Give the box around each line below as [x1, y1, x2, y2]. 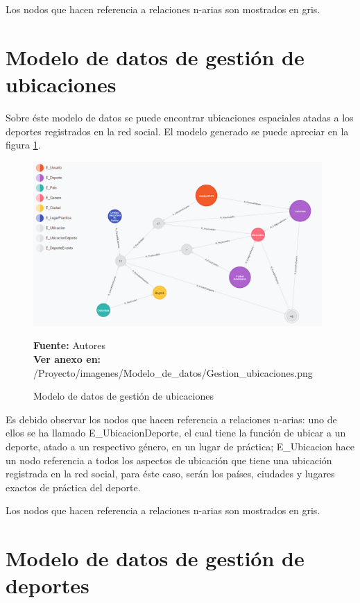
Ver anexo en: [33, 351, 101, 366]
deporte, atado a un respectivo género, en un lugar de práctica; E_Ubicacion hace [6, 439, 354, 453]
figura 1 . [6, 137, 41, 152]
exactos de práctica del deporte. [6, 479, 141, 494]
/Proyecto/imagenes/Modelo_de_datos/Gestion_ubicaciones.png [33, 365, 313, 380]
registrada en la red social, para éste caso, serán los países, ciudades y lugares [6, 466, 335, 481]
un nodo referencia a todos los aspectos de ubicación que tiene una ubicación [6, 452, 332, 467]
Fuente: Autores [33, 338, 105, 353]
